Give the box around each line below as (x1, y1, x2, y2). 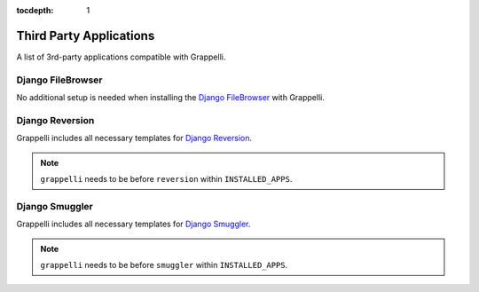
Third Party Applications (16, 28, 155, 43)
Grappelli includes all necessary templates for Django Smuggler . (16, 218, 251, 230)
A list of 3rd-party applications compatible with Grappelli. (16, 51, 226, 62)
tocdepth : (16, 5, 54, 15)
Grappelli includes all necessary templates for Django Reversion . (16, 133, 253, 144)
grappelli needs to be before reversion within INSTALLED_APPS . (40, 173, 293, 184)
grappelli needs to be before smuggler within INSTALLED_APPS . (40, 259, 288, 270)
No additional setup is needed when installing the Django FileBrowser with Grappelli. (16, 92, 326, 103)
